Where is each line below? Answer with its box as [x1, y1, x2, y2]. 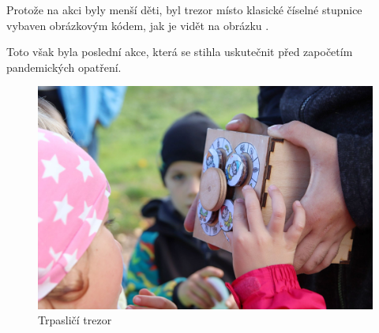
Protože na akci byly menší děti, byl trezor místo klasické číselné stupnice [6, 2, 362, 17]
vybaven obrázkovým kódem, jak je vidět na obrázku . [6, 17, 269, 33]
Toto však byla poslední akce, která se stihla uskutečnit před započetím [6, 43, 353, 60]
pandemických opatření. [6, 58, 122, 75]
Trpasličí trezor [38, 312, 112, 328]
